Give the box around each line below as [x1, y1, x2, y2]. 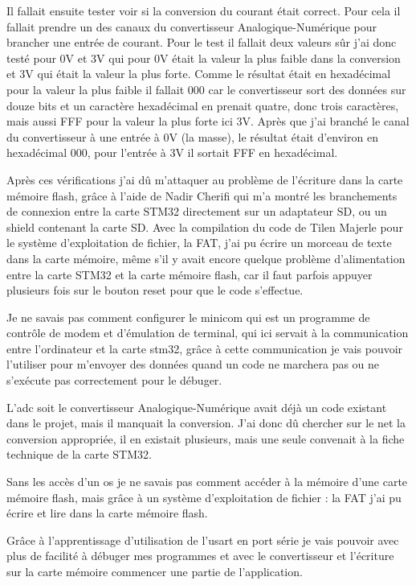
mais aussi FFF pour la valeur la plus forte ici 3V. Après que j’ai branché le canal [6, 113, 410, 130]
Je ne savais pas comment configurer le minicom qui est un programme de [6, 308, 370, 325]
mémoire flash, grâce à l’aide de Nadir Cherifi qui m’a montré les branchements [6, 187, 398, 204]
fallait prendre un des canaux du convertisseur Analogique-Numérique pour [6, 18, 377, 35]
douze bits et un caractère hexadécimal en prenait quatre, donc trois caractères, [6, 97, 399, 113]
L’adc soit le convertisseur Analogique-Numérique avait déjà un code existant [6, 398, 387, 415]
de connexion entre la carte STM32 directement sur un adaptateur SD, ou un [6, 203, 387, 220]
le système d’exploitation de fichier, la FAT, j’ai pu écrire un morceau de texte [6, 234, 392, 251]
